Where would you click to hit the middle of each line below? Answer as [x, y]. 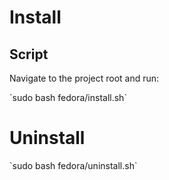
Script [29, 54]
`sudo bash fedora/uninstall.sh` [73, 165]
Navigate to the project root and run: [84, 78]
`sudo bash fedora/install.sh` [68, 97]
